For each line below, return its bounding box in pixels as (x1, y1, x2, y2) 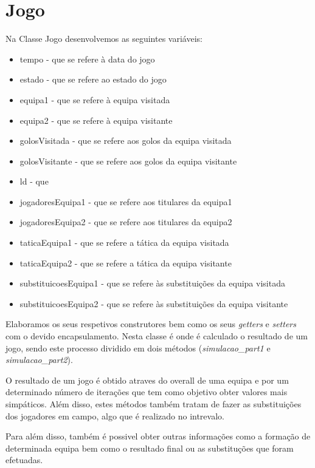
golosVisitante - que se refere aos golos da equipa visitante (19, 154, 237, 167)
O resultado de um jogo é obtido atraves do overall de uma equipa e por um (5, 373, 289, 386)
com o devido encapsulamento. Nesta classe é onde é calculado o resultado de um (5, 330, 308, 342)
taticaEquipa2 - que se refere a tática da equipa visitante (19, 256, 232, 269)
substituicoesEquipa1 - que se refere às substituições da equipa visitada (19, 277, 285, 290)
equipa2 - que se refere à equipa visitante (19, 114, 173, 126)
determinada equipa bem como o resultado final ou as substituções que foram (5, 441, 294, 454)
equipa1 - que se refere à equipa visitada (19, 93, 170, 106)
